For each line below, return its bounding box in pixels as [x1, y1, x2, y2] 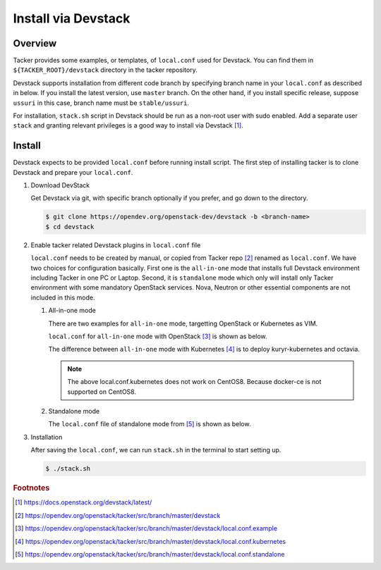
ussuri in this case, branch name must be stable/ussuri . [13, 99, 190, 107]
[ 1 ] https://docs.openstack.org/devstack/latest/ [15, 498, 152, 507]
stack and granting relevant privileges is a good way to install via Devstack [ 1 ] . [13, 121, 243, 130]
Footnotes [13, 483, 50, 493]
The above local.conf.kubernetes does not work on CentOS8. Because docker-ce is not [67, 378, 322, 386]
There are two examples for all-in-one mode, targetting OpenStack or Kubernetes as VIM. [48, 319, 318, 328]
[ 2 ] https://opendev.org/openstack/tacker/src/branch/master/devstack [15, 511, 221, 519]
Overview [13, 37, 57, 49]
